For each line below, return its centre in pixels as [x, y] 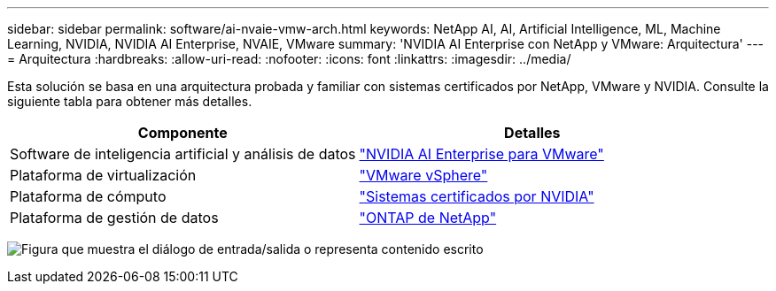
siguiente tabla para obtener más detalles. [130, 101]
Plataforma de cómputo [88, 196]
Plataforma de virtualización [103, 175]
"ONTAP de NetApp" [428, 218]
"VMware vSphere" [423, 175]
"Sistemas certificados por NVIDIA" [477, 196]
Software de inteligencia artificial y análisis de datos [183, 154]
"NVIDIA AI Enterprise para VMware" [481, 154]
